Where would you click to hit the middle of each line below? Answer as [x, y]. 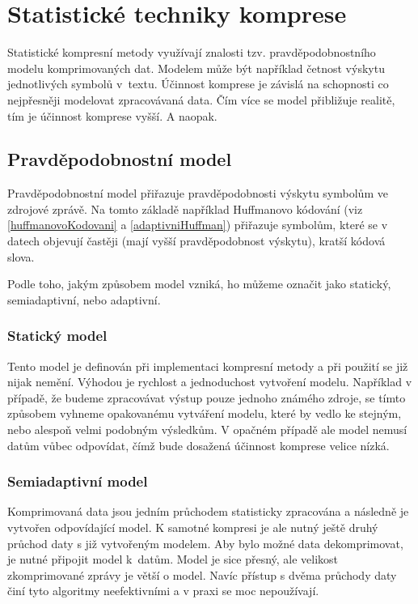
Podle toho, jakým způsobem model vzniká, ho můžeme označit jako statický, [199, 284]
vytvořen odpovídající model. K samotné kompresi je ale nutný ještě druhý [193, 527]
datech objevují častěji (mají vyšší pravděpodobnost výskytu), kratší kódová [196, 241]
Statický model [57, 336]
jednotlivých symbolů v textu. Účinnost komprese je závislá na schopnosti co [198, 84]
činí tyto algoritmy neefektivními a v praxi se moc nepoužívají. [163, 591]
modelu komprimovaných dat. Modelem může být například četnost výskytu [196, 68]
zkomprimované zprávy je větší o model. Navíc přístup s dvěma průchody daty [202, 574]
